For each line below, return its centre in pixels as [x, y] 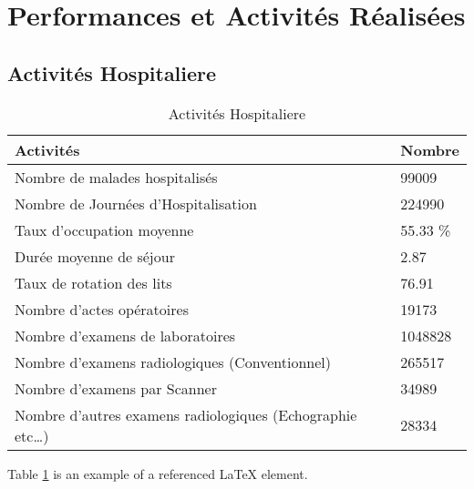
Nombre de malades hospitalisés [116, 177]
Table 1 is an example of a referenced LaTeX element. [158, 473]
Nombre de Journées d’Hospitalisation [136, 203]
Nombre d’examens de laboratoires [125, 335]
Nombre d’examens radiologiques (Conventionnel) [173, 362]
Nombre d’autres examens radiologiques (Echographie [186, 414]
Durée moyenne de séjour [95, 256]
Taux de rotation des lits [93, 282]
